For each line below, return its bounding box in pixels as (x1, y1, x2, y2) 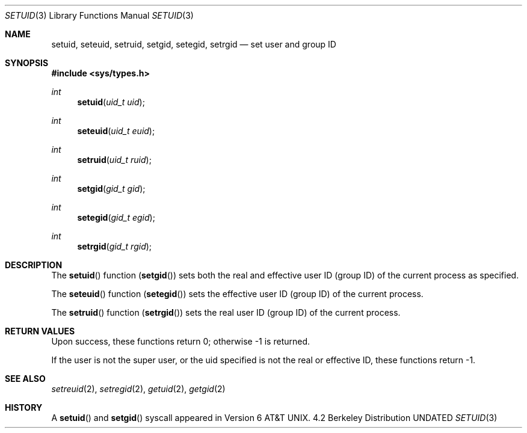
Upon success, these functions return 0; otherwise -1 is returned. (51, 336, 310, 346)
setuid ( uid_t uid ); (77, 97, 145, 107)
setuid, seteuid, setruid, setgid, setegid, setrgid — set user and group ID (51, 39, 336, 49)
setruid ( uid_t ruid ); (77, 155, 152, 165)
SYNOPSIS (5, 58, 49, 68)
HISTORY (5, 402, 43, 413)
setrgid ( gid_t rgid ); (77, 241, 152, 251)
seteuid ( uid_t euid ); (77, 126, 155, 136)
